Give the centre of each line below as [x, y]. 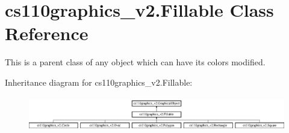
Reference [47, 33]
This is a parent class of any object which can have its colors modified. [135, 62]
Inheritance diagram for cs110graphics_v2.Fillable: [99, 82]
